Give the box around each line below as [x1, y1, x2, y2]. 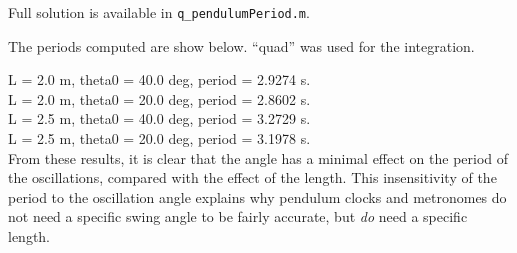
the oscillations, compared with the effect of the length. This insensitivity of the [8, 167, 497, 188]
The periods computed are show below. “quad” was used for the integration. [8, 35, 475, 56]
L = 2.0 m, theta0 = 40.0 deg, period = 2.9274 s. [8, 69, 311, 90]
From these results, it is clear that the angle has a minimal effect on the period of [8, 147, 509, 168]
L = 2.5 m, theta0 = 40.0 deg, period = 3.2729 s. [8, 108, 311, 129]
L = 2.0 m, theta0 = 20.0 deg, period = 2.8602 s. [8, 88, 311, 109]
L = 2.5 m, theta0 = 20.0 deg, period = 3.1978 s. [8, 128, 311, 149]
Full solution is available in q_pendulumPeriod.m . [8, 2, 310, 22]
